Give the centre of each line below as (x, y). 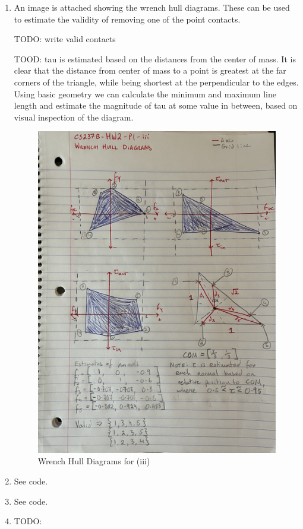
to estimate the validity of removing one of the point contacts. (127, 19)
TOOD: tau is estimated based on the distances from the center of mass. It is (155, 58)
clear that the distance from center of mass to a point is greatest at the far (150, 70)
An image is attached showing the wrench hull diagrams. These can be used (152, 7)
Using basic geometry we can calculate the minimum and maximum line (145, 94)
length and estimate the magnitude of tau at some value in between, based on (156, 105)
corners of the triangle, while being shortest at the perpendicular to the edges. (156, 82)
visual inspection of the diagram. (74, 117)
